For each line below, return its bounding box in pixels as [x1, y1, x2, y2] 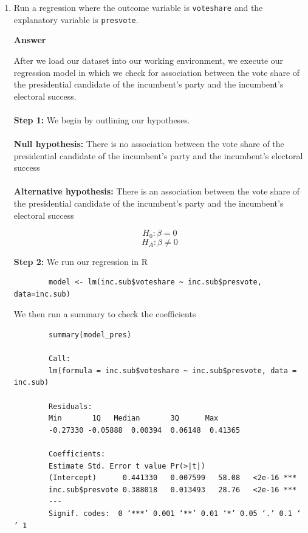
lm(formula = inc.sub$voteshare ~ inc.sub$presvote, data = [49, 366, 297, 375]
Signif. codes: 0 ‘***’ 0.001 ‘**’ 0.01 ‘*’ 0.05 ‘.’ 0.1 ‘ [49, 509, 301, 518]
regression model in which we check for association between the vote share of [13, 66, 300, 78]
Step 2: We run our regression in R [13, 255, 148, 267]
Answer [13, 33, 46, 46]
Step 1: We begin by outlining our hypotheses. [13, 113, 190, 126]
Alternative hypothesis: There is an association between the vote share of [13, 185, 300, 198]
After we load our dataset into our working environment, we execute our [13, 53, 284, 66]
